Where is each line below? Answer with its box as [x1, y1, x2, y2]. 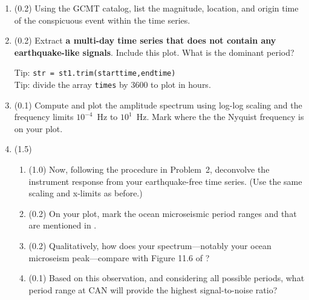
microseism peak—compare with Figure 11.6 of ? [28, 251, 210, 264]
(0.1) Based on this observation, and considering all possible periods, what [28, 272, 305, 284]
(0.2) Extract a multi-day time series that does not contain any [14, 34, 276, 47]
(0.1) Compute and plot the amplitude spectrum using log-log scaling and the [14, 98, 302, 111]
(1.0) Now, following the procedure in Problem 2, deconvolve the [28, 163, 270, 176]
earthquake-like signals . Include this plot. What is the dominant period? [14, 45, 294, 58]
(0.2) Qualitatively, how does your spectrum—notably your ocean [28, 239, 272, 252]
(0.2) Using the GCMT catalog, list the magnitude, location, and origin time [14, 2, 299, 14]
